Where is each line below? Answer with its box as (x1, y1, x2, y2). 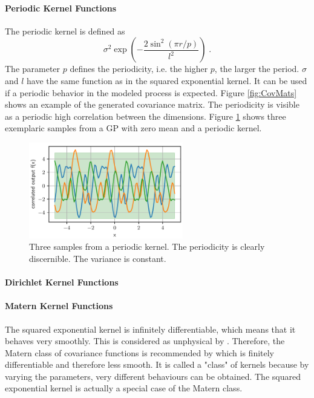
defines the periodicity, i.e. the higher (70, 62, 208, 75)
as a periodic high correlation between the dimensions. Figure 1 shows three (5, 109, 286, 122)
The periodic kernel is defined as (5, 24, 125, 37)
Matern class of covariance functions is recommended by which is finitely (5, 346, 274, 359)
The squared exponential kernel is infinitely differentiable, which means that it (5, 322, 296, 335)
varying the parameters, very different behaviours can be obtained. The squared (5, 370, 301, 382)
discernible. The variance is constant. (29, 252, 166, 264)
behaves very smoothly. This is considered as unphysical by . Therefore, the (5, 334, 285, 347)
